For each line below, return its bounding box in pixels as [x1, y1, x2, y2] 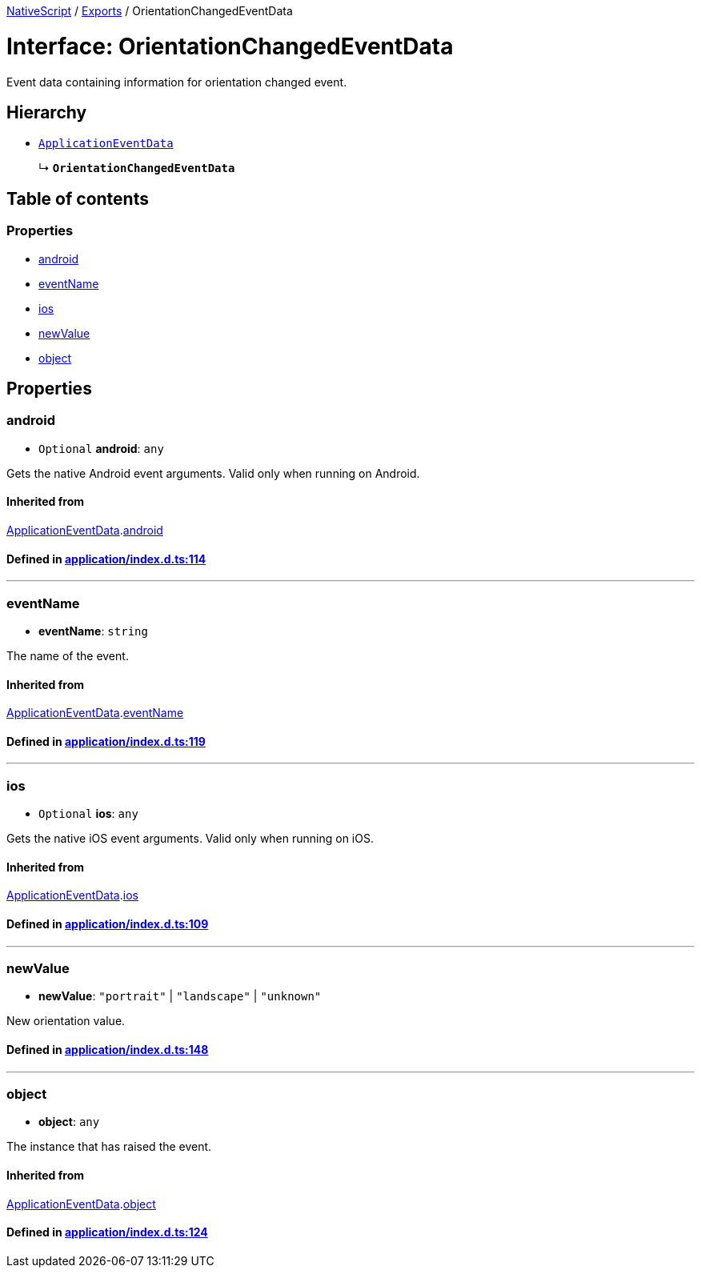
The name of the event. [6, 648, 129, 663]
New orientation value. [6, 1014, 126, 1028]
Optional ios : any [38, 807, 138, 821]
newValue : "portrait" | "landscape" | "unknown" [38, 989, 322, 1004]
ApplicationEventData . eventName [6, 706, 184, 720]
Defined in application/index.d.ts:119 [6, 734, 206, 748]
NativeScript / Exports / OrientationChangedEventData [6, 4, 293, 18]
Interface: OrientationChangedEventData [6, 32, 454, 60]
